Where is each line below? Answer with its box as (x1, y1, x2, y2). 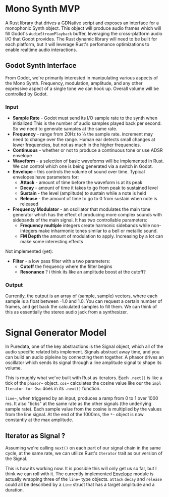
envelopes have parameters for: (12, 174, 79, 180)
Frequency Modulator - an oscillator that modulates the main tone (12, 206, 151, 212)
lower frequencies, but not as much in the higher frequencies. (12, 142, 141, 148)
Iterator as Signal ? (5, 431, 66, 440)
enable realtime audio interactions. (5, 47, 77, 53)
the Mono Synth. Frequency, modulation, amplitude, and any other (5, 80, 143, 86)
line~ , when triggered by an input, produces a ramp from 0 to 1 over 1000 (5, 395, 158, 401)
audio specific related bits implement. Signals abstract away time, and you (5, 349, 160, 355)
